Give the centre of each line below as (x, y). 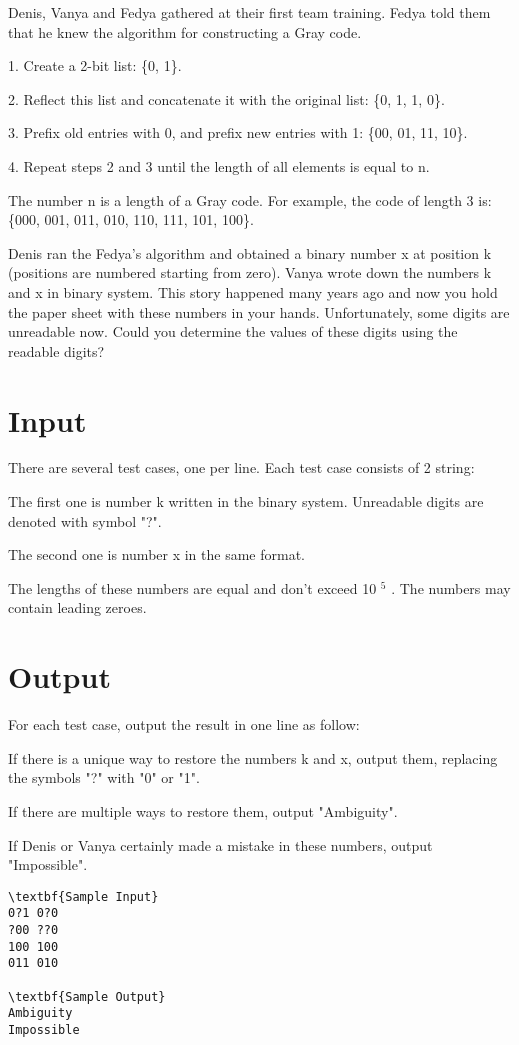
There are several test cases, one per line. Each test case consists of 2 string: (241, 467)
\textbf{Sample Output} (87, 996)
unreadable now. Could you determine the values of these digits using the (233, 331)
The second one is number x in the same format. (156, 554)
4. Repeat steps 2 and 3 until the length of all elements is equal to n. (219, 165)
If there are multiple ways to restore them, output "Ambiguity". (203, 810)
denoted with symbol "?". (85, 520)
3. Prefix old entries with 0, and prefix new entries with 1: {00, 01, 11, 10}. (238, 132)
